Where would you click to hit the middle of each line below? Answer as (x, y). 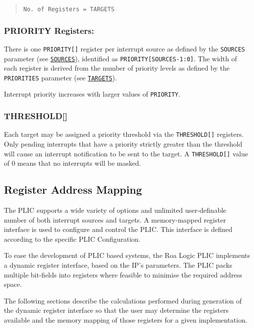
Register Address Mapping (73, 189)
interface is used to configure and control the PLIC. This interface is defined (118, 229)
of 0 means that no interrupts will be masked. (72, 163)
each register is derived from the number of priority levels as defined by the (117, 68)
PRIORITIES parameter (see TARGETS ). (60, 77)
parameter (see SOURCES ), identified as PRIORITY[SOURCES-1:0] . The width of (121, 58)
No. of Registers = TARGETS (69, 9)
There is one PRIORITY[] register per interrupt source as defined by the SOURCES (125, 48)
